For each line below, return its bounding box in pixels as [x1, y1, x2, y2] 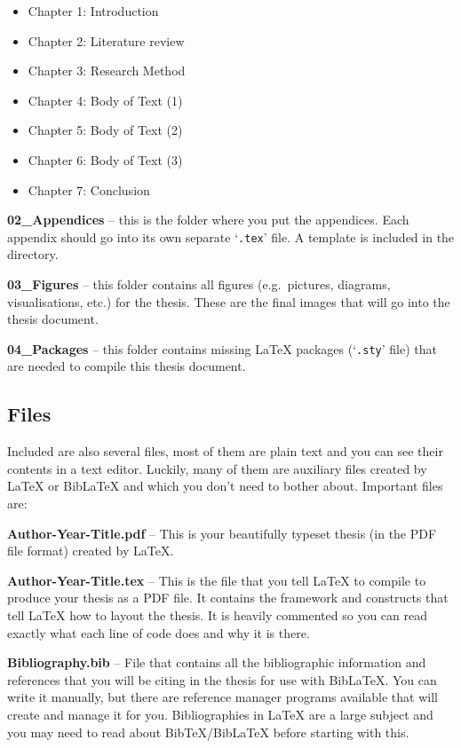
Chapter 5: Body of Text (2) [28, 121, 183, 139]
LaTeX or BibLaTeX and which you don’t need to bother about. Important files [7, 476, 443, 495]
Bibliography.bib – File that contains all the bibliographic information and [7, 653, 426, 672]
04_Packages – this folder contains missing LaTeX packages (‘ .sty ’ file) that [7, 339, 437, 358]
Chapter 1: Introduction [28, 2, 159, 20]
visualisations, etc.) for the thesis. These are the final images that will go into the [7, 292, 450, 311]
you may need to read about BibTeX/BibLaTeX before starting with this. [7, 722, 409, 741]
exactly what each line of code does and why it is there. [7, 623, 310, 642]
